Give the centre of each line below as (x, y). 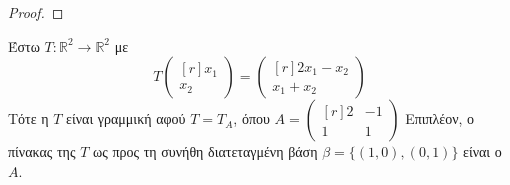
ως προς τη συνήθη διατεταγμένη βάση (205, 151)
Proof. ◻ (36, 12)
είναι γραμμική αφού (126, 118)
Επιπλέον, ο (440, 118)
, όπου (251, 118)
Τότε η (28, 118)
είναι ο (482, 151)
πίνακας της (42, 151)
